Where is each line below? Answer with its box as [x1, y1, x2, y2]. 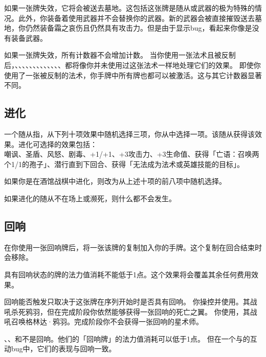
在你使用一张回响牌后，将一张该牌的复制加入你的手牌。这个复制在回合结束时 [4, 242, 262, 252]
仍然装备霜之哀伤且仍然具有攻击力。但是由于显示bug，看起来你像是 [25, 22, 252, 33]
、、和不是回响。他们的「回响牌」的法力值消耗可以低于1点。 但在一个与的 [4, 333, 250, 344]
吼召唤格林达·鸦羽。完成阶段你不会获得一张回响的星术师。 [4, 316, 203, 327]
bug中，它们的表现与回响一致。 [11, 343, 116, 354]
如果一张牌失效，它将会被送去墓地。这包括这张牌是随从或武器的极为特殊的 [4, 3, 255, 13]
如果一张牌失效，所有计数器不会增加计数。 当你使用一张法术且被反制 [4, 50, 236, 60]
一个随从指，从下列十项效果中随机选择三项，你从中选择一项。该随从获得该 [4, 128, 255, 139]
